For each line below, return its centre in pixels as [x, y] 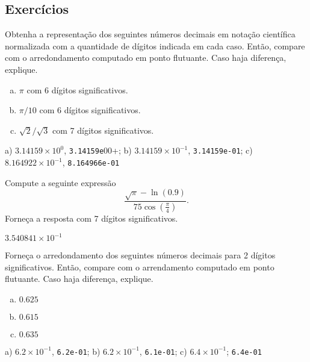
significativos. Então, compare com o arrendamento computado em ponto [140, 267]
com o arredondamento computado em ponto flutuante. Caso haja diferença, [146, 58]
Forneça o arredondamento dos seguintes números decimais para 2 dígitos [140, 255]
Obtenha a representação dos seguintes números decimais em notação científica [150, 34]
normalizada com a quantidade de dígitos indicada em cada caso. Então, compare [155, 45]
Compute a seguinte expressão [60, 182]
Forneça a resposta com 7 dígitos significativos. [91, 218]
